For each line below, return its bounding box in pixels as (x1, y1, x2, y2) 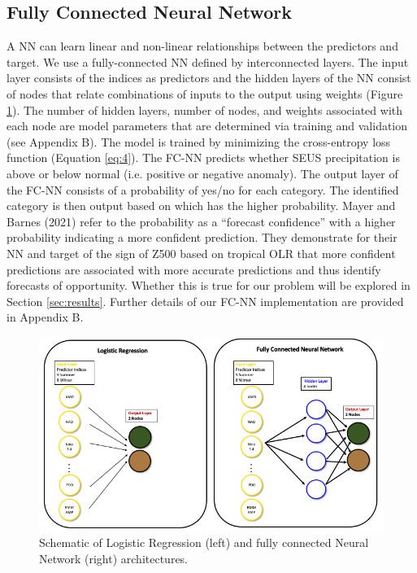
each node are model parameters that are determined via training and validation (7, 117, 408, 134)
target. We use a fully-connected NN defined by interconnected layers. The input (7, 53, 409, 70)
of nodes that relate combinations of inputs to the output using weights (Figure (7, 85, 403, 102)
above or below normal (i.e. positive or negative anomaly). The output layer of (7, 164, 398, 182)
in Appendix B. (7, 308, 84, 326)
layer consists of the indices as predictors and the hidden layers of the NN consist (7, 69, 411, 86)
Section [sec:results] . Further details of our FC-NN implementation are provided (7, 292, 404, 309)
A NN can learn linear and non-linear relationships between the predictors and (7, 37, 398, 55)
